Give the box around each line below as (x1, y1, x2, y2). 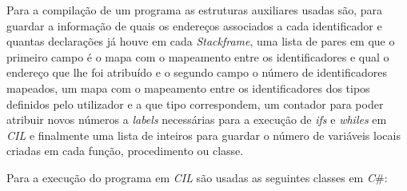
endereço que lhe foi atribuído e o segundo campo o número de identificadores (6, 64, 387, 81)
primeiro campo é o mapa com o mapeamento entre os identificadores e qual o (6, 48, 389, 65)
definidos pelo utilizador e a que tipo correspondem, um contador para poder (6, 95, 384, 112)
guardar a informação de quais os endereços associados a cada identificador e (6, 17, 382, 34)
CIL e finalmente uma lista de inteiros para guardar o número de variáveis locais (6, 126, 401, 143)
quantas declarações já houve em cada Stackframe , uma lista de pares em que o (6, 33, 395, 50)
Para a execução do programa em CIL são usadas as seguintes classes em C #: (6, 169, 388, 185)
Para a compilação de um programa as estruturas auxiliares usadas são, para (6, 2, 382, 18)
